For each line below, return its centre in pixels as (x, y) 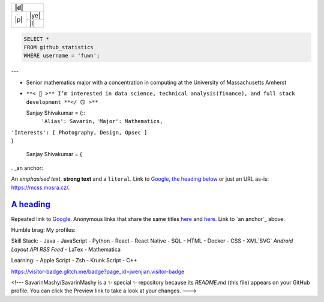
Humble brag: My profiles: (43, 230)
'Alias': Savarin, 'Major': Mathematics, (102, 121)
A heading (31, 204)
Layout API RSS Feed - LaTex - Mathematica (66, 249)
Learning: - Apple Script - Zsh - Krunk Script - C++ (74, 261)
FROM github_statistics (59, 47)
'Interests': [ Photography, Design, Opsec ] (79, 132)
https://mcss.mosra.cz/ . (40, 187)
